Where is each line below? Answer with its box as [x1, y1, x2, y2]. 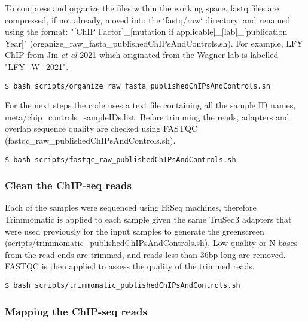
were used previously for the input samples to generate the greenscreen [5, 224, 264, 237]
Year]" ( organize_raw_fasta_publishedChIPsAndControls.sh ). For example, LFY [5, 37, 303, 49]
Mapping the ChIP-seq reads [5, 303, 147, 318]
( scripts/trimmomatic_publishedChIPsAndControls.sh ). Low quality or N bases [5, 236, 298, 249]
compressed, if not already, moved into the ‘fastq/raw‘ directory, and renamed [5, 13, 291, 26]
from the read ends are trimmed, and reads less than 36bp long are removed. [5, 248, 286, 260]
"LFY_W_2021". [5, 60, 69, 72]
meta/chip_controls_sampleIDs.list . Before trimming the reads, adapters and [5, 110, 289, 123]
